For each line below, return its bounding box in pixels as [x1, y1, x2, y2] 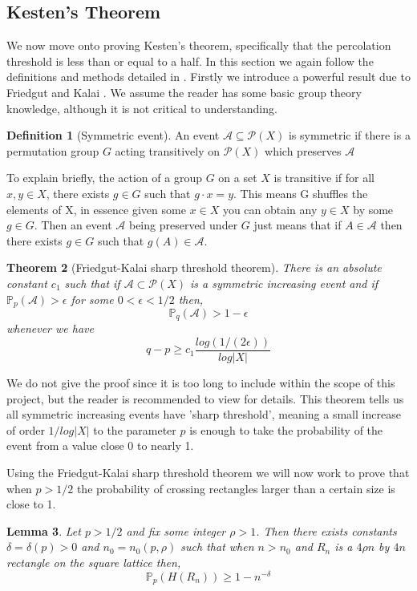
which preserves [265, 142, 342, 159]
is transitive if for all [273, 169, 374, 186]
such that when [180, 538, 254, 555]
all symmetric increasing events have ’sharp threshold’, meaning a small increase [6, 406, 401, 423]
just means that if [253, 217, 342, 233]
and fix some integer [126, 522, 226, 539]
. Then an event [34, 217, 112, 233]
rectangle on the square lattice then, [6, 554, 181, 571]
